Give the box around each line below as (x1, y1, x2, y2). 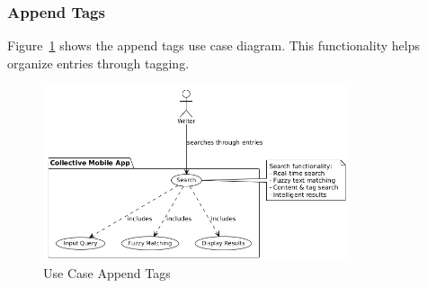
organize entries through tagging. (7, 53, 190, 72)
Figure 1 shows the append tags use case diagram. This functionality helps (7, 36, 420, 55)
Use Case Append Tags (43, 263, 171, 282)
